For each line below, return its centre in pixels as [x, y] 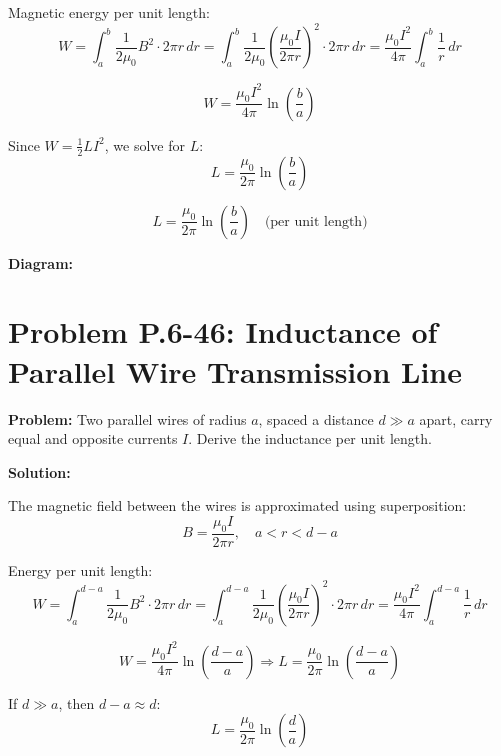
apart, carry [456, 418]
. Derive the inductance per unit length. [310, 438]
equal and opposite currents [93, 438]
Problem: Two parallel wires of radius [127, 418]
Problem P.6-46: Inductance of [223, 331]
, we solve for [144, 144]
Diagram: [41, 262]
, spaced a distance [316, 418]
